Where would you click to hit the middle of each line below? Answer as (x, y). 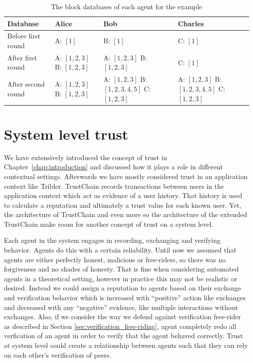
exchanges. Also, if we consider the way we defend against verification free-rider (122, 317)
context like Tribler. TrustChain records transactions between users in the (114, 186)
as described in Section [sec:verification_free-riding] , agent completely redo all (120, 326)
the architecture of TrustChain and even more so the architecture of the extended (126, 214)
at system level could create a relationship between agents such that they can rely (126, 345)
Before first (24, 36)
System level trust (66, 134)
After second (26, 84)
